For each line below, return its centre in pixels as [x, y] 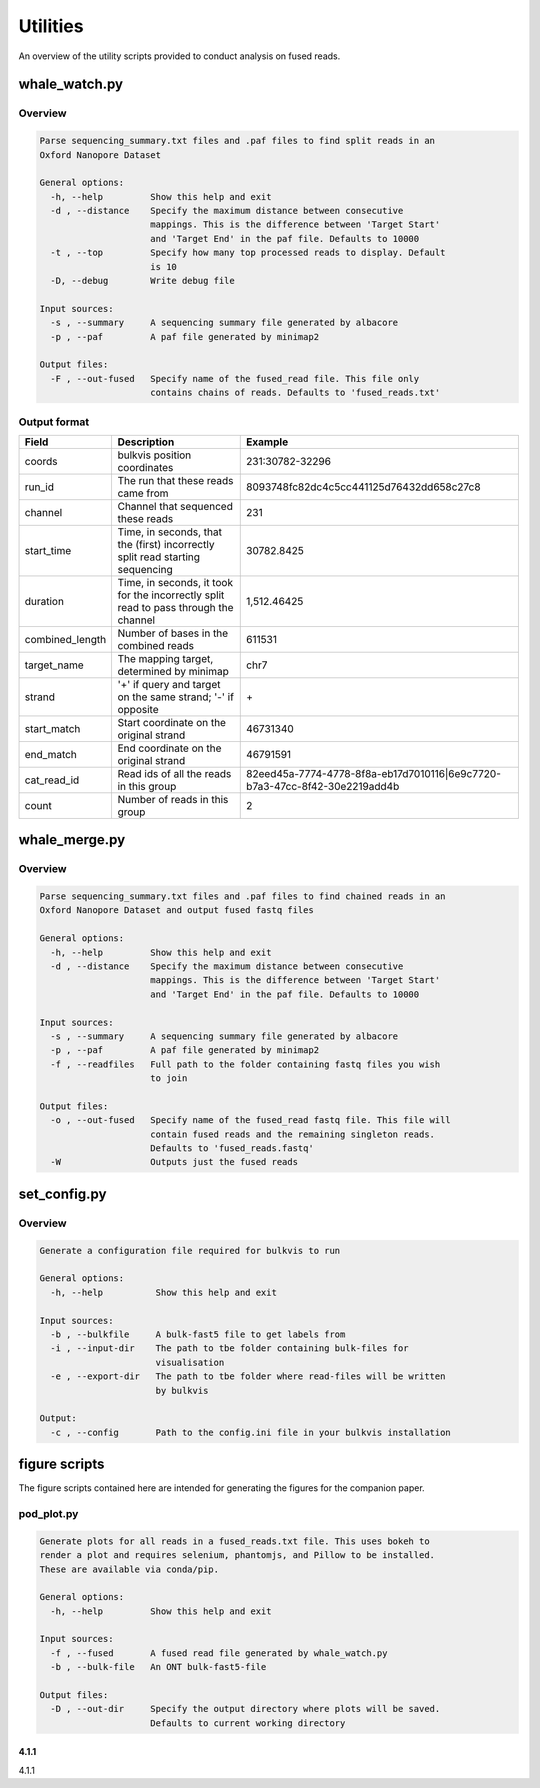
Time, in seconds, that [169, 532]
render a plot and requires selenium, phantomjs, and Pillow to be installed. [237, 1555]
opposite [138, 709]
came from [143, 493]
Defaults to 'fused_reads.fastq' [232, 1148]
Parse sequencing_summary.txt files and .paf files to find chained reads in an [242, 896]
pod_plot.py [48, 1513]
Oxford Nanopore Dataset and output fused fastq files [176, 910]
